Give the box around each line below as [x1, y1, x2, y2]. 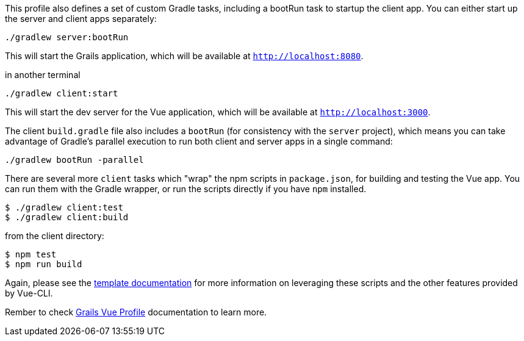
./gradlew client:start [5, 88, 118, 98]
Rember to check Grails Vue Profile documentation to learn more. [5, 307, 267, 317]
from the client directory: [5, 231, 104, 241]
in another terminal [5, 70, 81, 80]
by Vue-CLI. [5, 288, 53, 298]
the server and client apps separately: [5, 13, 157, 24]
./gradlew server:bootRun [5, 32, 129, 42]
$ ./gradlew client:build [5, 212, 129, 222]
